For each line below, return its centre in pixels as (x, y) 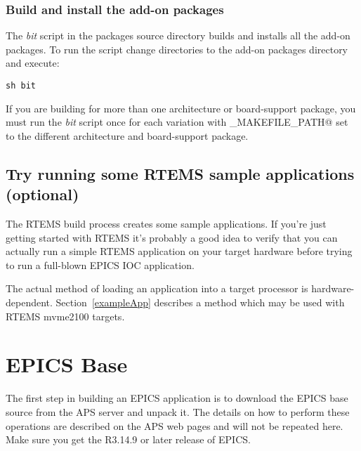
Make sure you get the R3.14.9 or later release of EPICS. (128, 439)
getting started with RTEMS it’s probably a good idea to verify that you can (172, 237)
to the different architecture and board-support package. (127, 135)
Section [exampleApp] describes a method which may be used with (200, 302)
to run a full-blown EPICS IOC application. (100, 264)
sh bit (21, 86)
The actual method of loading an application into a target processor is (157, 288)
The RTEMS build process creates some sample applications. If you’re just (166, 224)
